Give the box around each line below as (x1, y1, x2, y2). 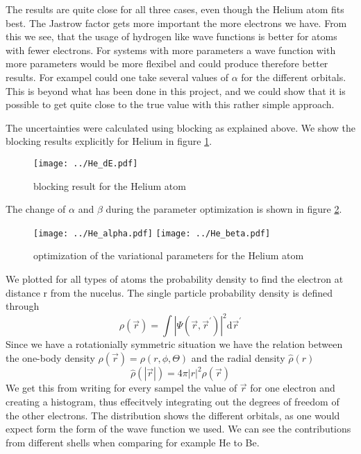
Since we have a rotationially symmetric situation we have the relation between (6, 337, 343, 351)
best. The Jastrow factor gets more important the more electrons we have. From (6, 15, 347, 30)
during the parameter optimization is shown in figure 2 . (106, 202, 342, 216)
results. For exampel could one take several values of (6, 69, 229, 84)
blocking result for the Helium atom (33, 178, 186, 193)
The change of (6, 202, 66, 216)
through (6, 299, 40, 313)
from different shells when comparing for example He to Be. (6, 435, 260, 449)
